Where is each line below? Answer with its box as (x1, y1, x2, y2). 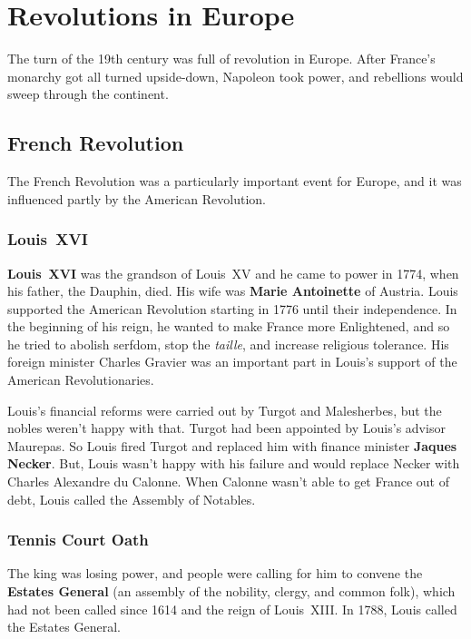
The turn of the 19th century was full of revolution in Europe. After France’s (7, 49, 436, 68)
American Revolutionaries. (7, 370, 154, 389)
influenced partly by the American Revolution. (7, 189, 266, 208)
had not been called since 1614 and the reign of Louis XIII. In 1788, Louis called (7, 599, 457, 618)
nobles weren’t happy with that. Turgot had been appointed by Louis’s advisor (7, 418, 446, 437)
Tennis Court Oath (7, 528, 149, 551)
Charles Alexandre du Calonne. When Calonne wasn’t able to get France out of (7, 472, 449, 491)
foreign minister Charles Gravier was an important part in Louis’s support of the (7, 352, 457, 371)
